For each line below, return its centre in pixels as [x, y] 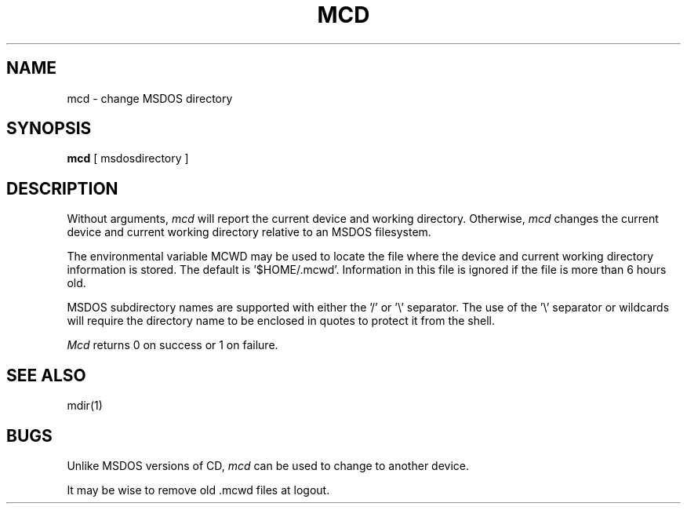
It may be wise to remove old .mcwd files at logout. [198, 490]
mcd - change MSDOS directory [150, 98]
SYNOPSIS [49, 129]
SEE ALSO [46, 375]
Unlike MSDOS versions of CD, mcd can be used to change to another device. [268, 465]
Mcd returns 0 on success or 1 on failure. [173, 345]
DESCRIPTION [62, 188]
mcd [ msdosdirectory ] [128, 158]
